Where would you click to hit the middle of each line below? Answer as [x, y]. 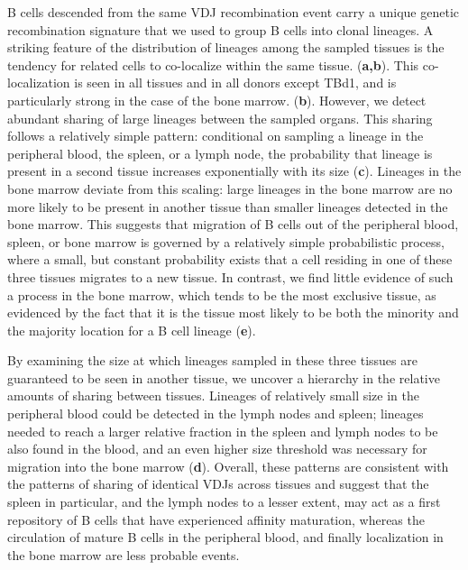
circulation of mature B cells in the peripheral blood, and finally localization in [225, 537]
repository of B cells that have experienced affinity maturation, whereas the [216, 519]
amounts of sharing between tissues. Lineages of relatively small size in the [214, 395]
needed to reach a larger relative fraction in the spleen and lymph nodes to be [223, 431]
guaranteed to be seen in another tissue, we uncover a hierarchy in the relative [224, 377]
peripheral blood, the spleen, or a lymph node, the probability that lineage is [220, 153]
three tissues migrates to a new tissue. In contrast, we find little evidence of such [230, 276]
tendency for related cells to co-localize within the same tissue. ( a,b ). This [213, 64]
